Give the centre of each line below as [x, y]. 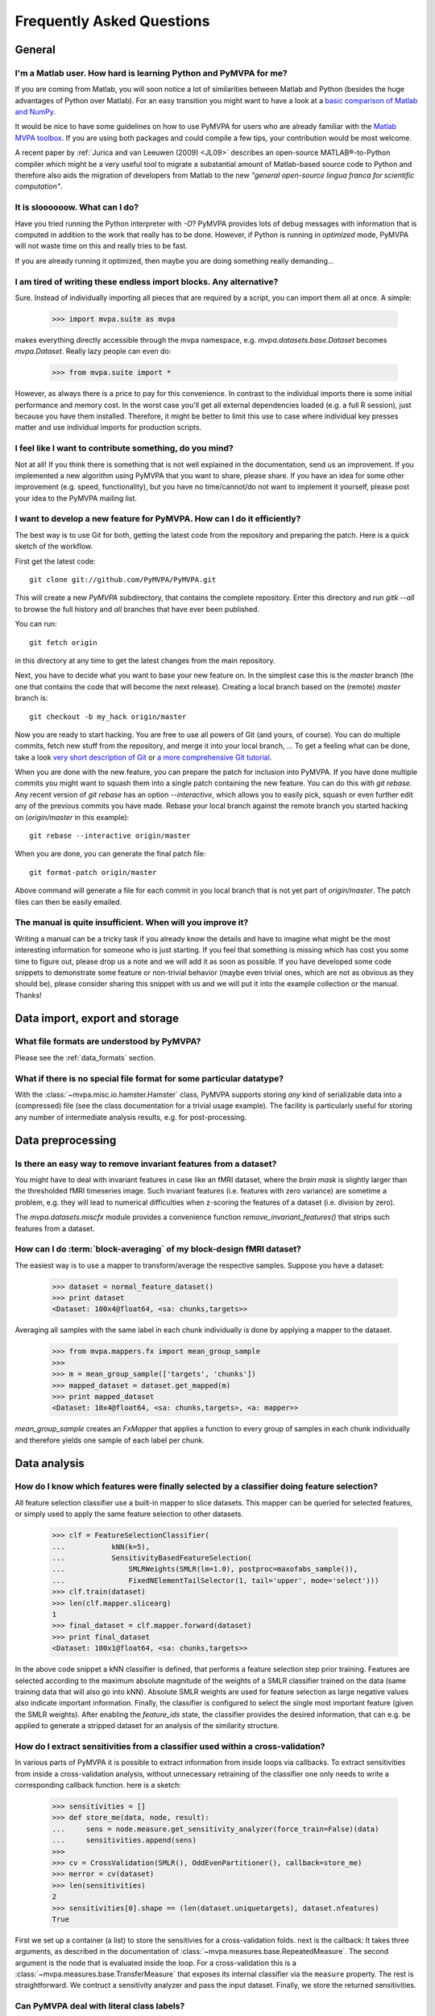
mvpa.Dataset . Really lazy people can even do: [93, 352]
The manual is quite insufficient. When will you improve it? [132, 923]
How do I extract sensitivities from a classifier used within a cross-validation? [170, 1746]
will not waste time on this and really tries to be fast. [101, 246]
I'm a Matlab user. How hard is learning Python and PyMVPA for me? [151, 73]
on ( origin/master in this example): [72, 817]
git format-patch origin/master [93, 872]
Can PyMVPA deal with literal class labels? [100, 2006]
